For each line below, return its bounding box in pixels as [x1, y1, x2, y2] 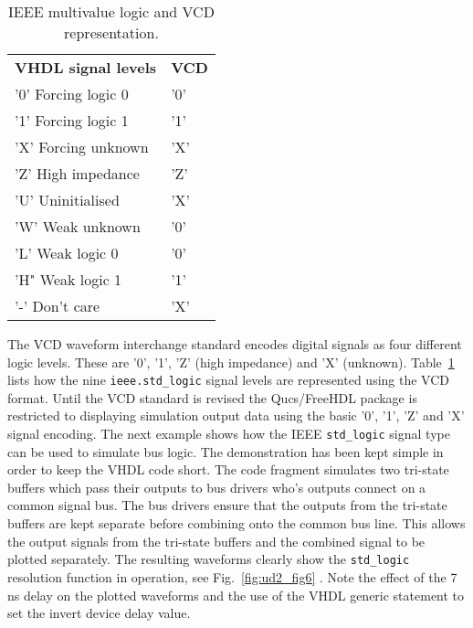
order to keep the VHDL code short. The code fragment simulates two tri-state [7, 460, 449, 479]
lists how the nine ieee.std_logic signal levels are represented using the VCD [7, 370, 450, 389]
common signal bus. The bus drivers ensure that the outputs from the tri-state [7, 495, 447, 515]
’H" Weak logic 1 [15, 269, 122, 290]
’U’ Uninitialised [15, 189, 120, 210]
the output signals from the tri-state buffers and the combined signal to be [7, 531, 426, 550]
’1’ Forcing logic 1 [15, 110, 129, 131]
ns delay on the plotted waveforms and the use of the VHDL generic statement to [7, 585, 465, 604]
